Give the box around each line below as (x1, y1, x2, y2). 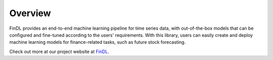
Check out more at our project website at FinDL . (9, 48, 110, 54)
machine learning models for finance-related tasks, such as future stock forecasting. (9, 39, 186, 45)
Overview (9, 8, 51, 19)
